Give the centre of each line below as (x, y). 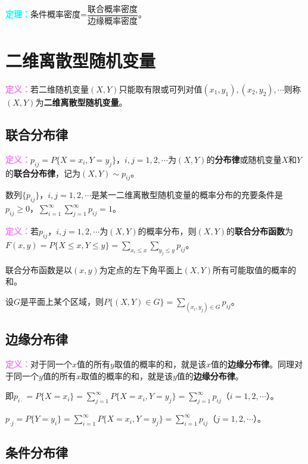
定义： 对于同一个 (39, 364)
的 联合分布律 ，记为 (43, 173)
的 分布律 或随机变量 (244, 159)
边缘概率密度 (112, 21)
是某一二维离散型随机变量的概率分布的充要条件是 (187, 195)
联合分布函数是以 (39, 269)
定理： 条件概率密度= (46, 14)
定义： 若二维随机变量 (47, 89)
